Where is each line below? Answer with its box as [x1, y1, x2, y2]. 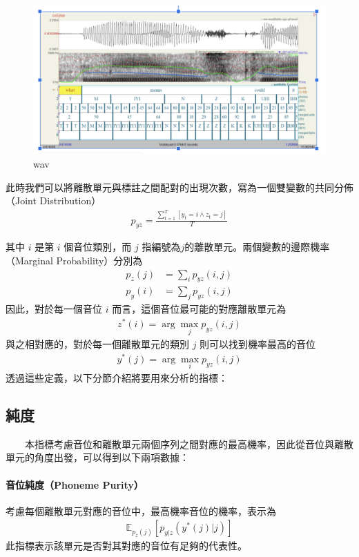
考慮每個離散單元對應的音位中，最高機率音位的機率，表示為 [6, 503, 276, 518]
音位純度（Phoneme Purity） [6, 477, 144, 491]
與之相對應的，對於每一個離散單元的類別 [6, 337, 189, 351]
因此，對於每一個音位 [6, 302, 102, 316]
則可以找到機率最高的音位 [200, 337, 316, 351]
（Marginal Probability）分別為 [6, 253, 143, 267]
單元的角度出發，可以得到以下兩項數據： [6, 450, 189, 465]
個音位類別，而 [64, 240, 132, 254]
